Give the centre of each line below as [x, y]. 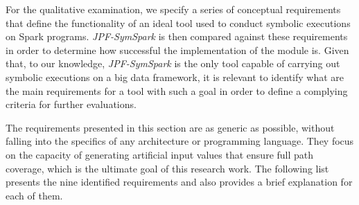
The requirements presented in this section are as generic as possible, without [170, 127]
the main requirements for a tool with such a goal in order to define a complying [177, 90]
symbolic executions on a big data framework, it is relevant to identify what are [175, 77]
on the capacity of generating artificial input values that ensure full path [160, 154]
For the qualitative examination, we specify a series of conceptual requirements [173, 9]
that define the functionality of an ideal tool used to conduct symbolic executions [178, 23]
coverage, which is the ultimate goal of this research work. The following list [167, 168]
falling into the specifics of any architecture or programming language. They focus [180, 141]
